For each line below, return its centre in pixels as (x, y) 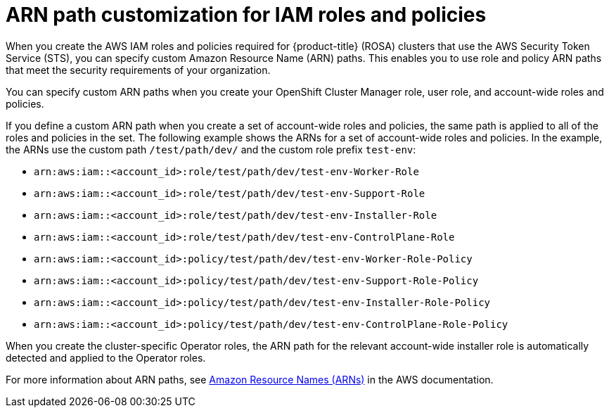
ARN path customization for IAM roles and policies (246, 15)
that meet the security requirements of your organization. (138, 70)
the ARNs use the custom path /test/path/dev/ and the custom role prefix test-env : (211, 149)
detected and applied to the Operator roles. (106, 357)
